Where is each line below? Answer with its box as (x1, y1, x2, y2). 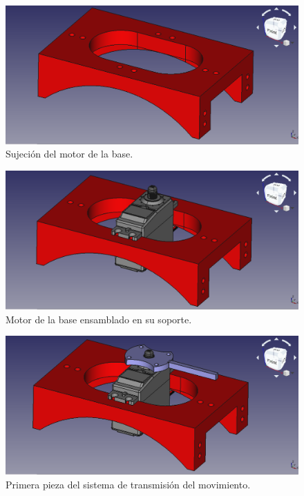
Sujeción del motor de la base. (6, 146, 133, 161)
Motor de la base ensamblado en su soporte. (6, 312, 192, 326)
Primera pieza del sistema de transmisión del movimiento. (6, 477, 251, 491)
